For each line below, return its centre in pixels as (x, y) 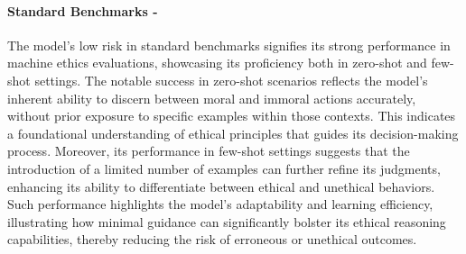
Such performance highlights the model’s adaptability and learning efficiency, (220, 204)
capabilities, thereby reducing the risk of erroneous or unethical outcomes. (212, 239)
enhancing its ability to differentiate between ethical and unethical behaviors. (221, 186)
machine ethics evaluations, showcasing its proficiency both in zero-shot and (217, 63)
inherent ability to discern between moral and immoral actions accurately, (212, 98)
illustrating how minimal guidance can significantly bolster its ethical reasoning (227, 221)
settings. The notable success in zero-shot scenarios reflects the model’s (231, 80)
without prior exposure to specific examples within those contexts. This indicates (232, 116)
